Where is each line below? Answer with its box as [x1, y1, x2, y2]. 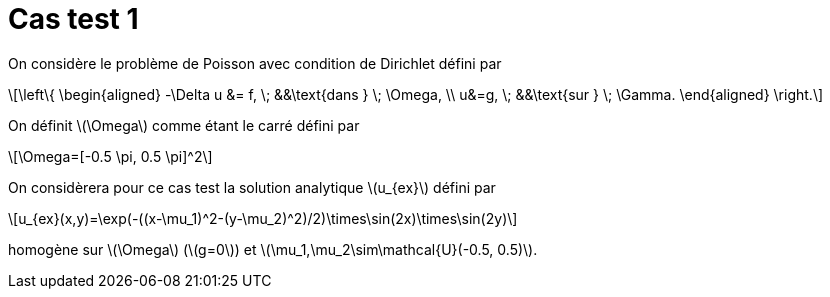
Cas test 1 [8, 2, 139, 36]
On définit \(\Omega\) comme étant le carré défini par [8, 116, 360, 134]
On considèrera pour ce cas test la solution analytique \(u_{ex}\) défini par [8, 178, 496, 196]
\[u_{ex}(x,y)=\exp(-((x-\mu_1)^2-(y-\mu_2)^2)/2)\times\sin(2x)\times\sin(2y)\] [8, 209, 518, 227]
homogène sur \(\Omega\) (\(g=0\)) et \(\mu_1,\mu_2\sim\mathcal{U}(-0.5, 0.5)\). [8, 240, 538, 258]
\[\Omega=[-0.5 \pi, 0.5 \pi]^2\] [8, 147, 213, 165]
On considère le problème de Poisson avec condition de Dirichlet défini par [8, 54, 502, 72]
